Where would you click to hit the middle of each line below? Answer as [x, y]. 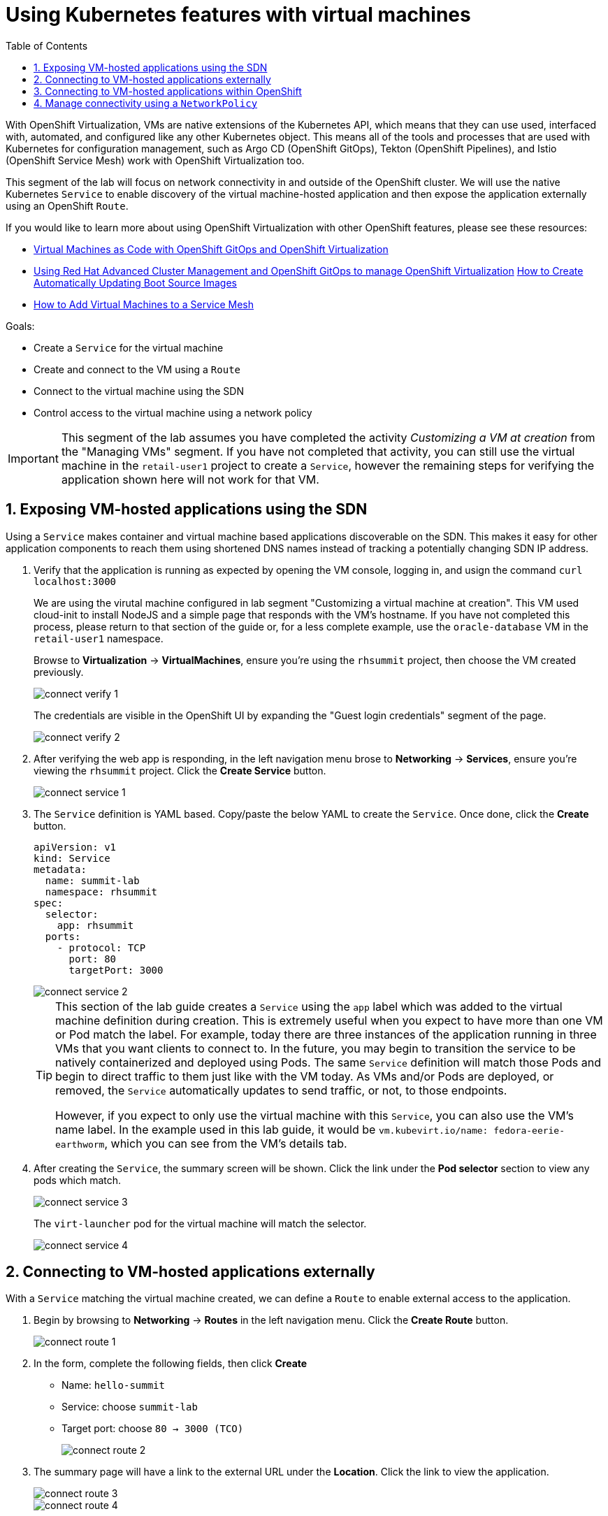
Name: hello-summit [113, 1385]
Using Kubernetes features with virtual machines [238, 15]
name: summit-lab [92, 880]
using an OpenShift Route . [67, 205]
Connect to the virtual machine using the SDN [139, 391]
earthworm [80, 1144]
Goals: [20, 326]
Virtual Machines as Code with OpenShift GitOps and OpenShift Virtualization [211, 249]
